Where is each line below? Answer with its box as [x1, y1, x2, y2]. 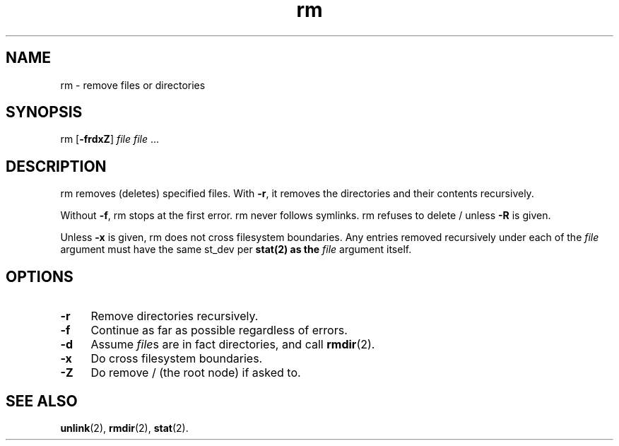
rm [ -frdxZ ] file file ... [60, 133, 160, 146]
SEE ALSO [6, 392, 78, 410]
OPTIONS [6, 267, 73, 286]
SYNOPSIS [6, 103, 83, 122]
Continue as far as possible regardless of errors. [90, 323, 348, 338]
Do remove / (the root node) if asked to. [90, 365, 301, 380]
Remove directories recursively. [90, 309, 259, 324]
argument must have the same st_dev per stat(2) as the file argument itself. [60, 243, 412, 256]
